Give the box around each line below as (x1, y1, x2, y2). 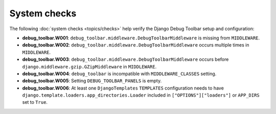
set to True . (22, 99, 48, 105)
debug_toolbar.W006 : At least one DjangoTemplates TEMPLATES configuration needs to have (22, 85, 224, 91)
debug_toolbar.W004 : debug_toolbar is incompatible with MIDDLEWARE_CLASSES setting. (22, 71, 217, 77)
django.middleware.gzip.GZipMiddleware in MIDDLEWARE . (22, 63, 157, 70)
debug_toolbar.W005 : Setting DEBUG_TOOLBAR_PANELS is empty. (22, 78, 162, 84)
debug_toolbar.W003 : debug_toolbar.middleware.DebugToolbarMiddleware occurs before (22, 56, 229, 62)
